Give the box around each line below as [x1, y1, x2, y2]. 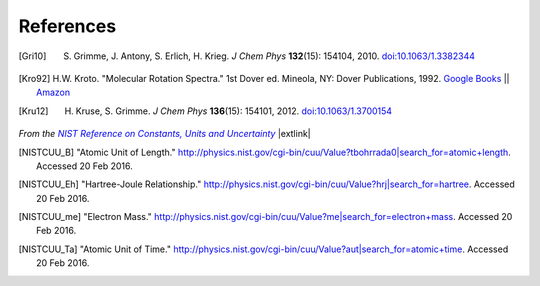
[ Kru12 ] [18, 105, 49, 117]
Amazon [36, 86, 70, 99]
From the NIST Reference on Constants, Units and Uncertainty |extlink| [18, 128, 312, 140]
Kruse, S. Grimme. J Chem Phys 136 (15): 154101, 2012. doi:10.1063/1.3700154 [75, 105, 393, 117]
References [18, 15, 117, 37]
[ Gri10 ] [18, 50, 47, 62]
